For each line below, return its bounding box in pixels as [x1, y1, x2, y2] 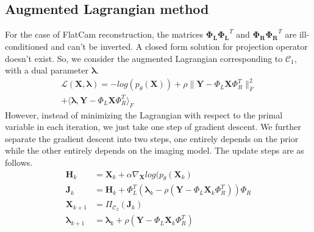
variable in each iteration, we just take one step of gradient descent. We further [5, 120, 301, 133]
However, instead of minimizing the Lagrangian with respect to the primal [5, 108, 283, 121]
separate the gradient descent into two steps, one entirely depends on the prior [5, 132, 299, 145]
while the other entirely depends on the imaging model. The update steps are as [5, 144, 304, 157]
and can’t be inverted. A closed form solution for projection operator [51, 40, 308, 52]
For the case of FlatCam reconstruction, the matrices [5, 28, 204, 41]
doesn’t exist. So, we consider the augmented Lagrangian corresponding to [5, 52, 283, 64]
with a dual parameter [5, 64, 88, 77]
